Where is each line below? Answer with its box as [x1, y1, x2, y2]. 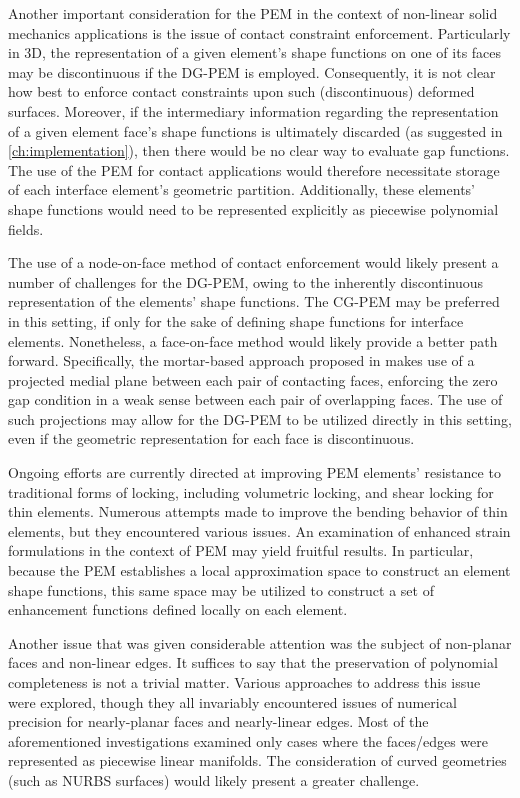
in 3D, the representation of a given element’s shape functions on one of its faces [8, 42, 502, 63]
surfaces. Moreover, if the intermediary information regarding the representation [8, 100, 499, 121]
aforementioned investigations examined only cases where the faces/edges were [8, 730, 489, 751]
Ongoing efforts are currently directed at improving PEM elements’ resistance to [8, 462, 501, 483]
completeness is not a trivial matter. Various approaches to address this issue [8, 672, 481, 692]
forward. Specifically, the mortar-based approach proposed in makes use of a [8, 350, 475, 371]
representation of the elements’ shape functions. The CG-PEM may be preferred [8, 291, 500, 312]
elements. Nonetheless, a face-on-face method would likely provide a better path [8, 330, 498, 351]
